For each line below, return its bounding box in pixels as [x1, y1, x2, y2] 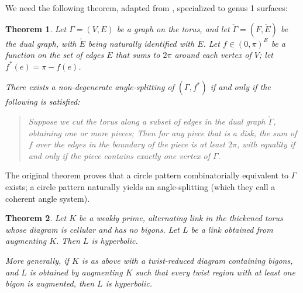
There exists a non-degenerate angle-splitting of [5, 81, 174, 93]
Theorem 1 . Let [5, 22, 67, 35]
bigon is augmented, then [5, 277, 95, 289]
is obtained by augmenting [29, 266, 123, 278]
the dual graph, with [5, 37, 77, 49]
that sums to [115, 49, 160, 61]
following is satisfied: [5, 95, 80, 108]
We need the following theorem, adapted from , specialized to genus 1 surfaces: [5, 2, 288, 13]
